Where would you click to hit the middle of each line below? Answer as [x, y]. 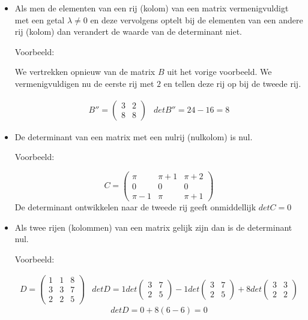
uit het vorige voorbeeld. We [219, 72]
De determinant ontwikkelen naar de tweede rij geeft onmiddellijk [135, 206]
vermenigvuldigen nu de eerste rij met [84, 83]
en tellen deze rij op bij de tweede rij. [232, 83]
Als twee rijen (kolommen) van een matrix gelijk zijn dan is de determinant [153, 227]
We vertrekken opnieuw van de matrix [85, 72]
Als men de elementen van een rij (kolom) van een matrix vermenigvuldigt [152, 8]
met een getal [40, 19]
